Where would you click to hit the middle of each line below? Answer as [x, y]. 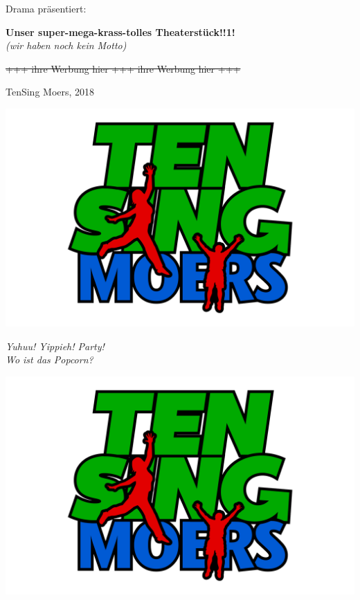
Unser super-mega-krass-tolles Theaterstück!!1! [120, 31]
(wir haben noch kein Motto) [66, 45]
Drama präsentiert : [46, 8]
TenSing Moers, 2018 [50, 92]
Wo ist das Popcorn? [49, 360]
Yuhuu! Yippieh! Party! [55, 346]
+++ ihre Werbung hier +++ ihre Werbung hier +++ [123, 68]
